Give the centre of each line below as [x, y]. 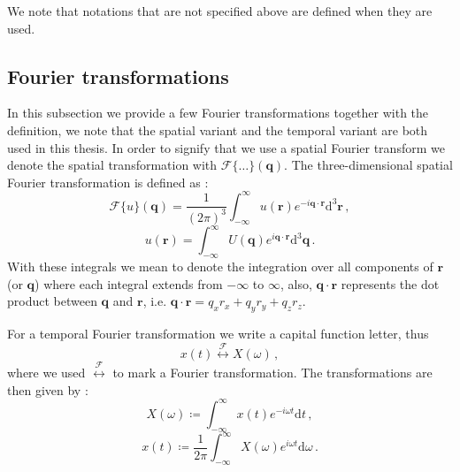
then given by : [48, 389]
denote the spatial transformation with [112, 165]
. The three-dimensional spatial [368, 165]
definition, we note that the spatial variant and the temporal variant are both [218, 129]
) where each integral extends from [129, 283]
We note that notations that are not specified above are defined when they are [220, 11]
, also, [296, 283]
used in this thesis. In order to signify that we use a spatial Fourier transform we [226, 147]
